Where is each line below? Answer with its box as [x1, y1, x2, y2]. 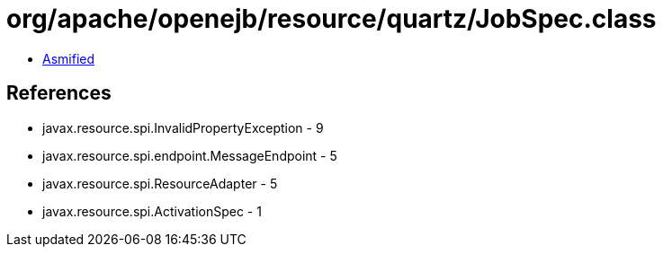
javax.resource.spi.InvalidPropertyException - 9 [42, 119, 324, 136]
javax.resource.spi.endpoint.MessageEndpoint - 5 [42, 147, 337, 163]
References [6, 82, 112, 105]
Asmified [42, 50, 95, 66]
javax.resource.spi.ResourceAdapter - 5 [42, 175, 278, 191]
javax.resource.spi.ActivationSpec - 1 [42, 203, 262, 219]
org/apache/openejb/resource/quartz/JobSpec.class [6, 4, 657, 34]
